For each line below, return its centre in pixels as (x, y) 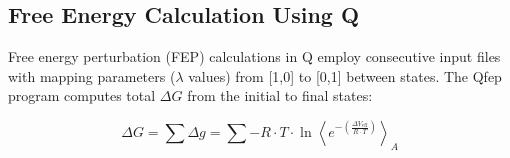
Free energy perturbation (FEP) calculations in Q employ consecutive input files (254, 56)
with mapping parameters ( (92, 75)
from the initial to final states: (280, 95)
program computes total (82, 95)
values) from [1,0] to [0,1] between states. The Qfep (345, 75)
